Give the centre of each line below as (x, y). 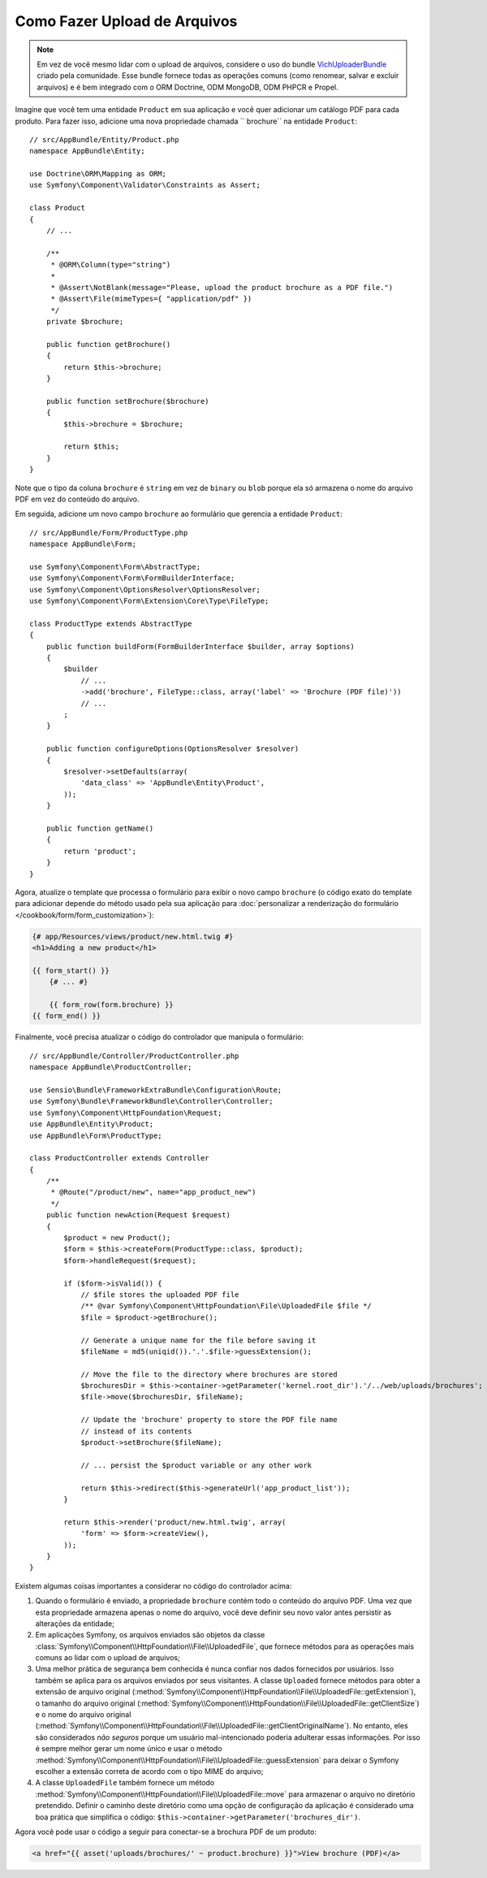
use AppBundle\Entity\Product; (92, 1124)
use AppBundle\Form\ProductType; (96, 1135)
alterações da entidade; (75, 1623)
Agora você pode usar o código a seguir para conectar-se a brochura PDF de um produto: (166, 1832)
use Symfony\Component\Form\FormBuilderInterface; (132, 578)
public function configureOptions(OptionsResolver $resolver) (172, 749)
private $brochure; (85, 322)
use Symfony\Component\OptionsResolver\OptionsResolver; (145, 590)
